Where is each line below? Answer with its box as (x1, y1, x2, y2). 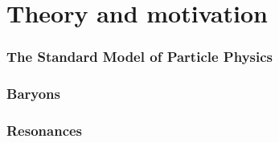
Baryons (6, 84, 60, 104)
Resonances (6, 120, 83, 140)
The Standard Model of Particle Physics (6, 47, 273, 67)
